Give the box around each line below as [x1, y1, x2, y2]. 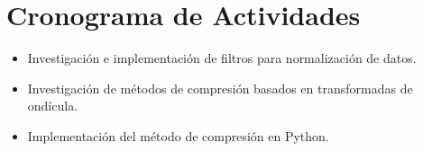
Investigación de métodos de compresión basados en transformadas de [27, 78, 413, 97]
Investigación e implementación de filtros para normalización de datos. [27, 49, 417, 67]
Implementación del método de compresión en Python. [27, 126, 329, 145]
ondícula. [27, 96, 78, 115]
